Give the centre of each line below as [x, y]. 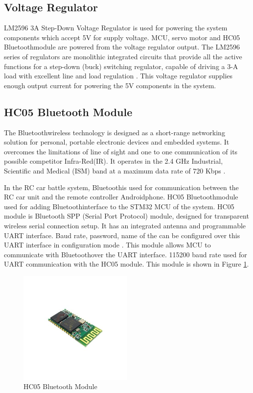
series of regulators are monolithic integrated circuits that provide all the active [123, 56]
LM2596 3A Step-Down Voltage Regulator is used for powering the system [116, 28]
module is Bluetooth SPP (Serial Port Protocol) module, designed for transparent [126, 216]
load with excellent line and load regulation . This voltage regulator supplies [118, 76]
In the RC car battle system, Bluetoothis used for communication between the [121, 187]
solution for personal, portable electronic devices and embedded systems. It [117, 142]
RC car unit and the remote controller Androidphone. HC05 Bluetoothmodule [121, 197]
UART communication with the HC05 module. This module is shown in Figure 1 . [126, 264]
